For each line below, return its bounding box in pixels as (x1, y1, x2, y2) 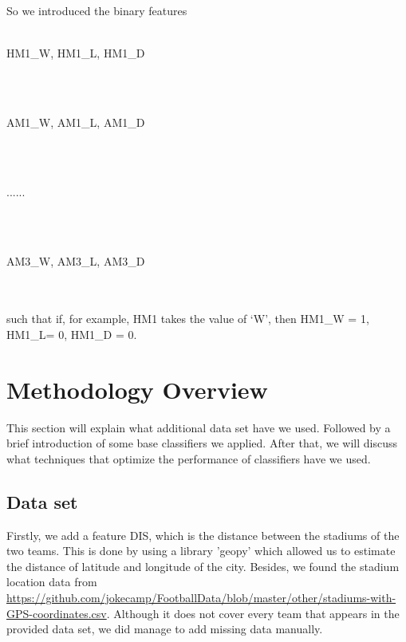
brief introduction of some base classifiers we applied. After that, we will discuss (6, 435, 397, 451)
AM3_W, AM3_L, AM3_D (6, 252, 145, 269)
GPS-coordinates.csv (6, 605, 107, 621)
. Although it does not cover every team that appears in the (106, 605, 400, 621)
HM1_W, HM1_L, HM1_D (6, 45, 145, 61)
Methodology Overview (6, 372, 268, 405)
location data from (6, 573, 97, 590)
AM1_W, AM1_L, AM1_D (6, 113, 145, 130)
